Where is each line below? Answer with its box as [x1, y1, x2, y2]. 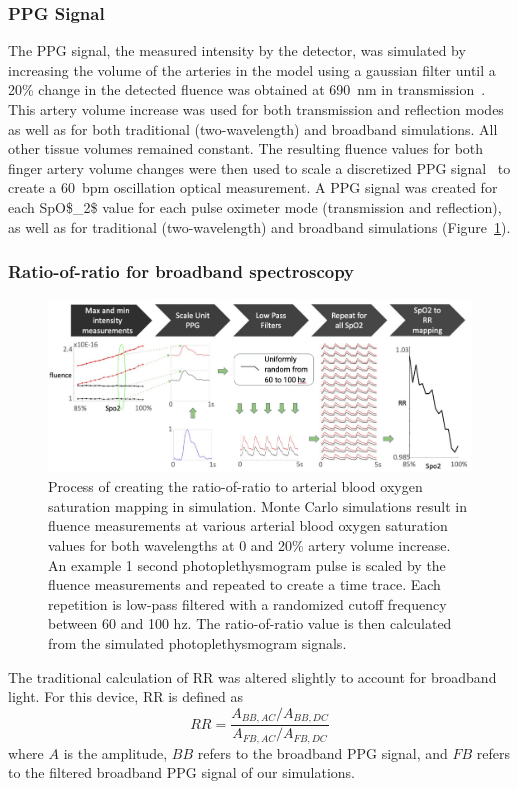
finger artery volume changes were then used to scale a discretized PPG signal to [8, 157, 511, 178]
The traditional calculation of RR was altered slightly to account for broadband [8, 666, 497, 687]
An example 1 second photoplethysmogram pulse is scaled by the [48, 554, 446, 575]
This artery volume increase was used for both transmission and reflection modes [8, 99, 504, 119]
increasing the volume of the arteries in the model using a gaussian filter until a [8, 59, 496, 80]
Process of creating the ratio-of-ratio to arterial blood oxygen [48, 476, 423, 497]
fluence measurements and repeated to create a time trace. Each [48, 574, 441, 595]
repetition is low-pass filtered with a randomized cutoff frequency [48, 593, 447, 614]
